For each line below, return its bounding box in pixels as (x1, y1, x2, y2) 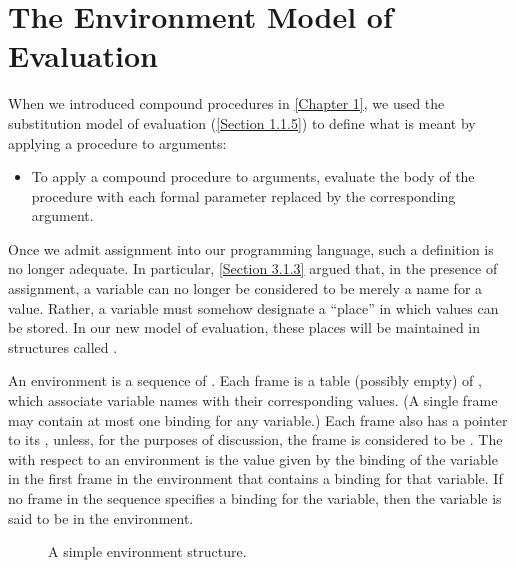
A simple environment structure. (48, 541, 247, 562)
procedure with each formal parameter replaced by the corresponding (31, 185, 456, 206)
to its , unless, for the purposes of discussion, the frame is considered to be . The (8, 429, 503, 450)
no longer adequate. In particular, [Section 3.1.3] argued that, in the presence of (8, 258, 498, 279)
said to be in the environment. (8, 507, 194, 528)
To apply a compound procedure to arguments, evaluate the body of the (31, 166, 475, 187)
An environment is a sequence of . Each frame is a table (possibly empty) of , (8, 370, 482, 391)
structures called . (8, 336, 118, 357)
